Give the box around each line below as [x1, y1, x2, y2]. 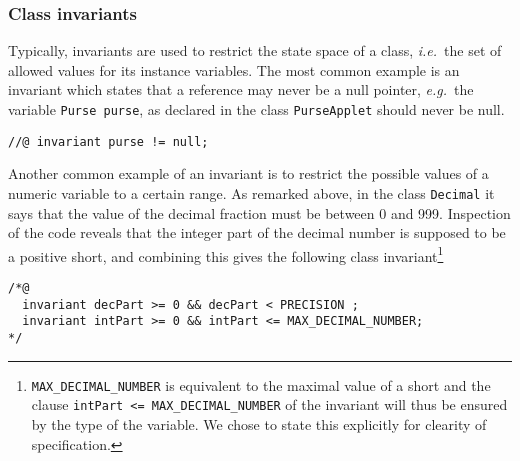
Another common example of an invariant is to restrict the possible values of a [8, 163, 489, 184]
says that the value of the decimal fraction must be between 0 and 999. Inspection [8, 202, 511, 223]
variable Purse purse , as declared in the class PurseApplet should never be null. [8, 99, 505, 119]
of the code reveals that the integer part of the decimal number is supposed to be [8, 222, 506, 243]
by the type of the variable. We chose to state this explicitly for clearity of [31, 413, 487, 434]
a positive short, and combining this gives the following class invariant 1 [8, 242, 444, 266]
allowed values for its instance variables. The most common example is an [8, 59, 460, 80]
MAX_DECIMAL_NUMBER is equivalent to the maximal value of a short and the [31, 374, 491, 395]
